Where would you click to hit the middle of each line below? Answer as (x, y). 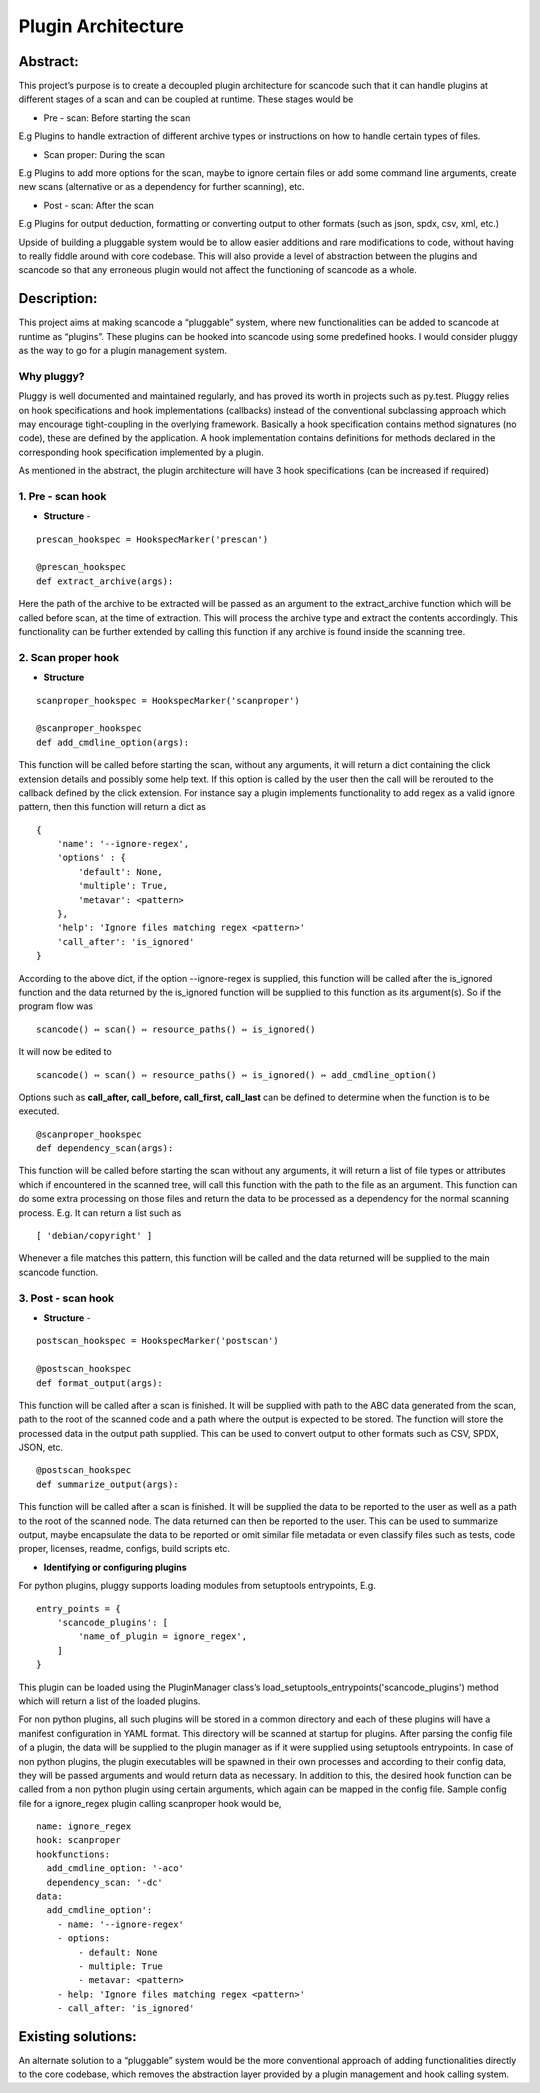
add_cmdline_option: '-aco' (115, 1868)
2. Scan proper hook (69, 657)
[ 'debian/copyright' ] (94, 1236)
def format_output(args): (100, 1383)
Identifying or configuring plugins (115, 1567)
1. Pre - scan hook (62, 496)
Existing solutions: (77, 2036)
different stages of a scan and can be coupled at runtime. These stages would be (186, 99)
